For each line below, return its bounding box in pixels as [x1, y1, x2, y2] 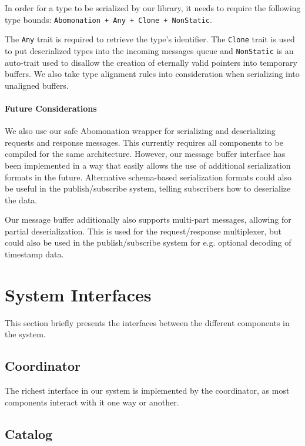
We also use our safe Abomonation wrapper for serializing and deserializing [5, 125, 276, 137]
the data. [5, 193, 38, 206]
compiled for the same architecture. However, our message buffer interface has [5, 147, 286, 160]
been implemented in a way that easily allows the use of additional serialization [5, 159, 291, 171]
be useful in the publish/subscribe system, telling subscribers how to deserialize [5, 182, 291, 195]
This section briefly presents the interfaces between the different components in [5, 316, 290, 328]
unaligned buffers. [5, 79, 69, 91]
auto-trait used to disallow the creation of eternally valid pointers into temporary [5, 56, 297, 68]
